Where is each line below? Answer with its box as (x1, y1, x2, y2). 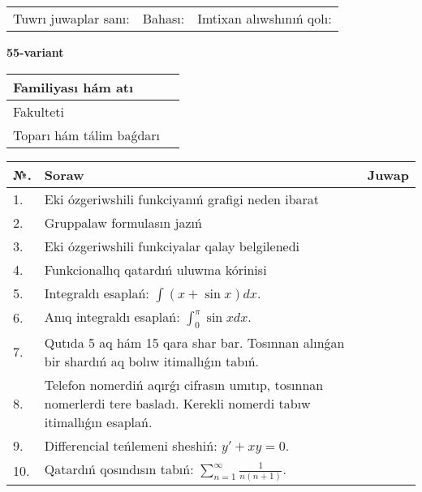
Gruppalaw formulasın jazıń (44, 212, 202, 232)
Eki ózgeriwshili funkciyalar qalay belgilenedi (44, 236, 299, 255)
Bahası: (142, 9, 185, 28)
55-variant (6, 44, 64, 60)
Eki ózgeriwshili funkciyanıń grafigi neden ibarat (44, 189, 320, 208)
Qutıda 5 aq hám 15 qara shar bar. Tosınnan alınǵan (44, 332, 345, 352)
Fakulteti (13, 101, 64, 121)
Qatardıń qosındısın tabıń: (44, 459, 194, 478)
